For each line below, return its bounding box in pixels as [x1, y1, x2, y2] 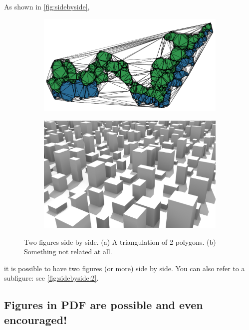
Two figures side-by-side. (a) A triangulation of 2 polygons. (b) [24, 236, 216, 247]
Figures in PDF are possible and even [4, 297, 203, 313]
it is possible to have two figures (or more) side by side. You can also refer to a [4, 263, 245, 273]
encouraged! [4, 312, 67, 327]
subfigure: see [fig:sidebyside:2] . [4, 273, 99, 283]
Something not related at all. [24, 246, 112, 257]
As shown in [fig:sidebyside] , [4, 1, 90, 11]
